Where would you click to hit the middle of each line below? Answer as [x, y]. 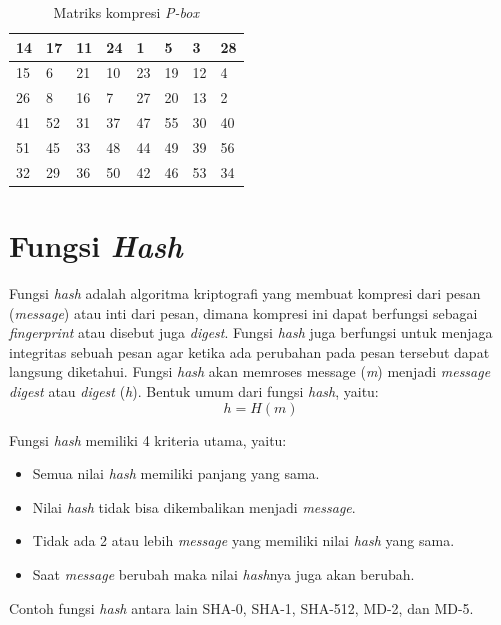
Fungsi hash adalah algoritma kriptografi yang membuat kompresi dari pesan [245, 293]
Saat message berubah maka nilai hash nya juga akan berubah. [223, 573]
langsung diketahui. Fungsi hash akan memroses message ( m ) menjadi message [250, 371]
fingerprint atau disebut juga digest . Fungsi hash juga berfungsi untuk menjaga [251, 332]
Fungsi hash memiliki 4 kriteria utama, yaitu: [148, 439]
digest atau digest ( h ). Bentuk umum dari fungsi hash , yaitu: [194, 391]
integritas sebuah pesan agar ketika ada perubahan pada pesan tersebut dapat [249, 351]
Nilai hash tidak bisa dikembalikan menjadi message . [194, 506]
